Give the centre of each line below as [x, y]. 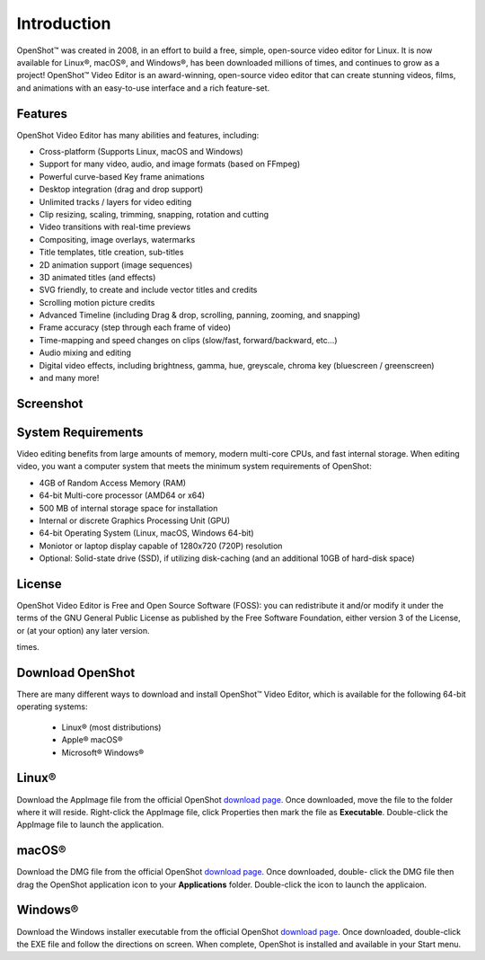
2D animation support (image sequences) [116, 264]
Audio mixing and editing [85, 353]
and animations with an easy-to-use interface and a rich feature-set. [143, 88]
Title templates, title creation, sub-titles [111, 253]
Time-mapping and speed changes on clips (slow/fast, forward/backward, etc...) [188, 340]
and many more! [69, 378]
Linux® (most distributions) [111, 727]
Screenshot [50, 403]
